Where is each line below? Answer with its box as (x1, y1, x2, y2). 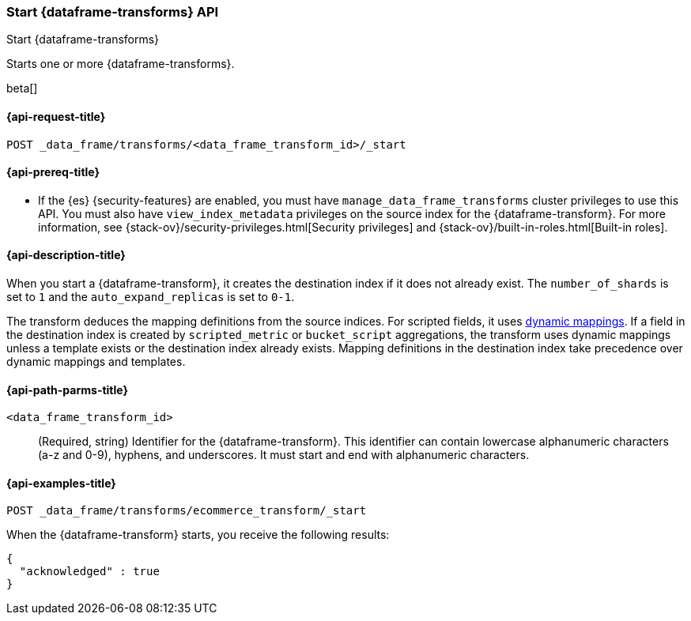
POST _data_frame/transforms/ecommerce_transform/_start (6, 504, 367, 517)
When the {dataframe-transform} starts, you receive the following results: (6, 528, 390, 542)
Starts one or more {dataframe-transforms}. (6, 57, 235, 71)
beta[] (6, 81, 38, 96)
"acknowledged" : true (19, 565, 160, 578)
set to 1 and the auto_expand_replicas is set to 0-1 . (6, 290, 295, 304)
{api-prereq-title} (6, 165, 100, 179)
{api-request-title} (6, 109, 106, 123)
